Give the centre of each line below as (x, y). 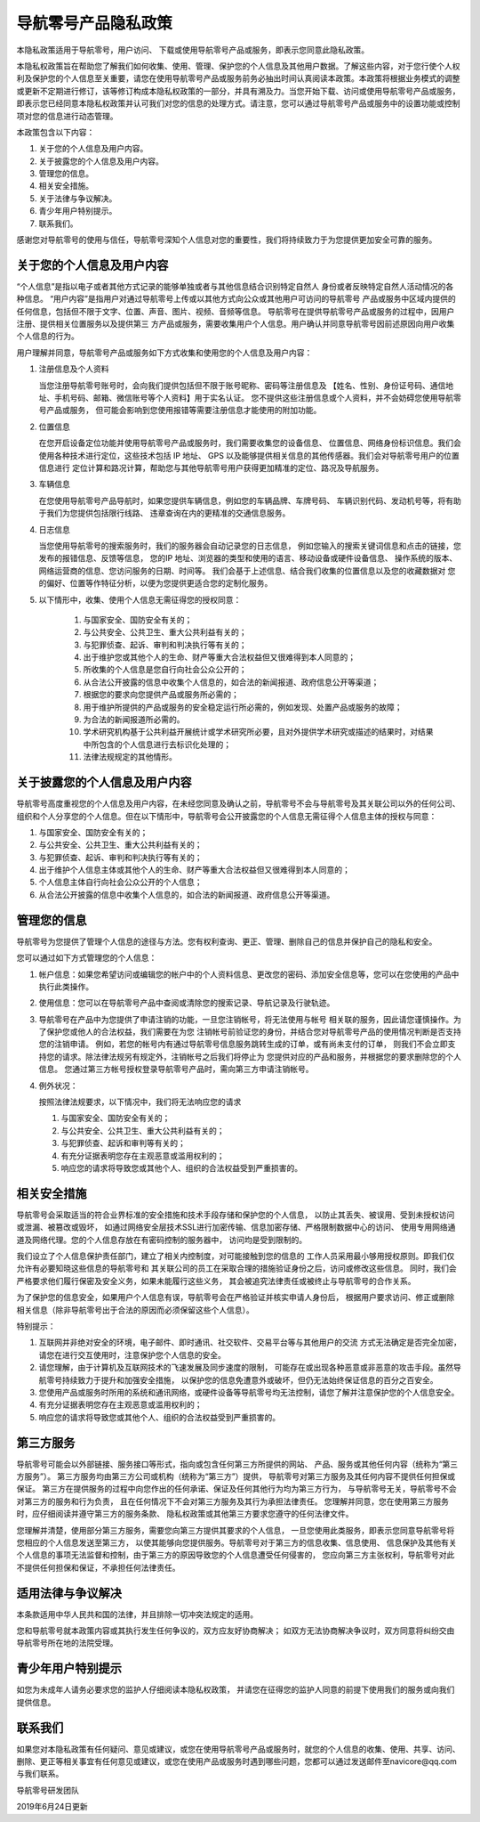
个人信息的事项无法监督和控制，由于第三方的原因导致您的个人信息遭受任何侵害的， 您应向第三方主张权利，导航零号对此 (236, 1555)
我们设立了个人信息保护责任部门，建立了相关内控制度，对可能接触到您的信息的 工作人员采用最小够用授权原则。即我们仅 (236, 1257)
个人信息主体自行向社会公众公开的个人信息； (120, 883)
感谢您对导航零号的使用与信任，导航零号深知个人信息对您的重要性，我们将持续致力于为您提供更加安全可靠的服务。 (227, 240)
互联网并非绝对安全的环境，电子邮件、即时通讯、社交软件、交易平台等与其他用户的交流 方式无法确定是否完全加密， (250, 1342)
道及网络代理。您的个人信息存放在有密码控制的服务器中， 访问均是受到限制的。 (161, 1240)
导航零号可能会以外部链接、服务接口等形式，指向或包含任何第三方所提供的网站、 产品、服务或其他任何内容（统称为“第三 (237, 1464)
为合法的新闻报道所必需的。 (134, 720)
